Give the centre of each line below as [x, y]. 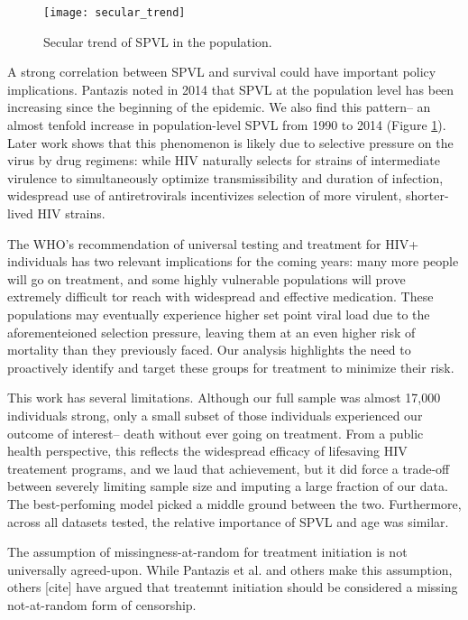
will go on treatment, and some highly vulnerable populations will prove [206, 278]
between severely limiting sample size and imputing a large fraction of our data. [228, 486]
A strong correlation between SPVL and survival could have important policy [222, 72]
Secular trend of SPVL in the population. [158, 41]
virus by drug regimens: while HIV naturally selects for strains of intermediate [224, 160]
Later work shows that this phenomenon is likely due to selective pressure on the [230, 142]
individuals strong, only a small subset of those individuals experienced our [215, 415]
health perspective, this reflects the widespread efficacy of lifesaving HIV [207, 451]
